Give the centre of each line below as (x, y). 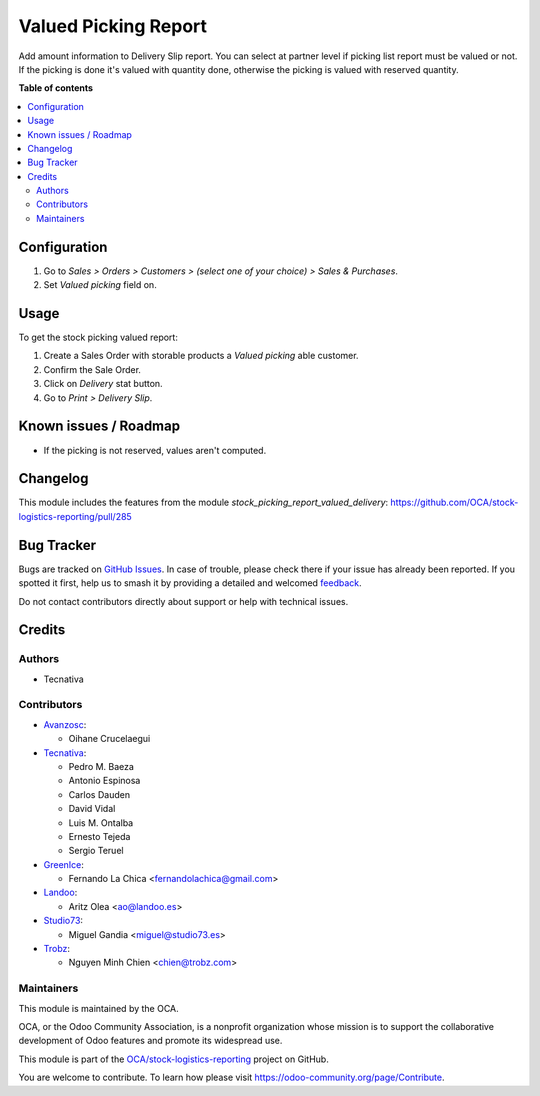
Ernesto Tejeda (99, 836)
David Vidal (92, 809)
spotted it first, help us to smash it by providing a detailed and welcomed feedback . (190, 583)
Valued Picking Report (113, 26)
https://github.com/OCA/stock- (454, 502)
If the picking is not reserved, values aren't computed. (155, 450)
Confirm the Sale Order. (92, 369)
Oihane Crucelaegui (109, 739)
